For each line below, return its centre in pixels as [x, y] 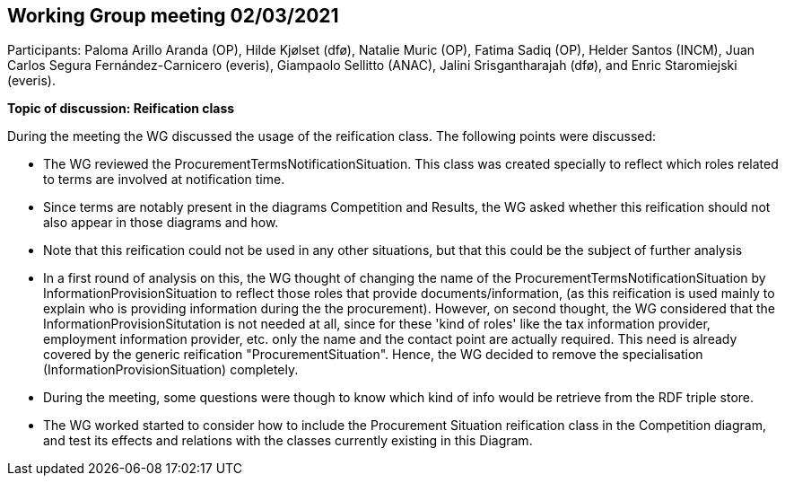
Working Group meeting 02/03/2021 [173, 16]
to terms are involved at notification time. [164, 180]
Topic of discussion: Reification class [121, 109]
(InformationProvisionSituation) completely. [171, 370]
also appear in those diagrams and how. [161, 223]
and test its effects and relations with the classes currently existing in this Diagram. [288, 441]
